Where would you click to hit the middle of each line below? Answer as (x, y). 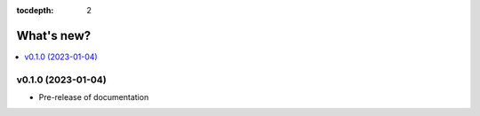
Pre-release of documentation (94, 97)
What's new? (54, 35)
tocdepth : (35, 10)
